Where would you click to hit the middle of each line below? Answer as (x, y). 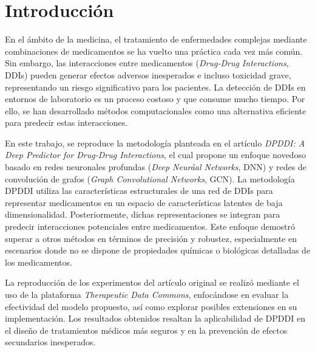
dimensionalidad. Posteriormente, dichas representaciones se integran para (143, 214)
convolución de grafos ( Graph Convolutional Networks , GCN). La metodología (150, 178)
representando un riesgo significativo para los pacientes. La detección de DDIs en (155, 87)
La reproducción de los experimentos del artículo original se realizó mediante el (152, 282)
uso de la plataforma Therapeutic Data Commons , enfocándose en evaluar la (147, 294)
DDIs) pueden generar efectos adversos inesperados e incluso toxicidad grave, (148, 74)
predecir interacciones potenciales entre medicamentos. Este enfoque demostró (150, 226)
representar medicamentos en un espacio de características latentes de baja (144, 202)
